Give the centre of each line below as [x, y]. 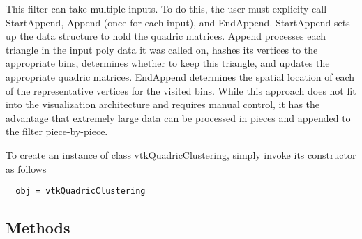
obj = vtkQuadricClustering [81, 191]
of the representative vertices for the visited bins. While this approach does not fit [181, 90]
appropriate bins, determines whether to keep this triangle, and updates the [168, 63]
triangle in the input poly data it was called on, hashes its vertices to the [162, 49]
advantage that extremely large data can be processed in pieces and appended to [178, 117]
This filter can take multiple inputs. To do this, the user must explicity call [166, 8]
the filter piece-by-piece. [57, 131]
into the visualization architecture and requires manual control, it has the [163, 104]
